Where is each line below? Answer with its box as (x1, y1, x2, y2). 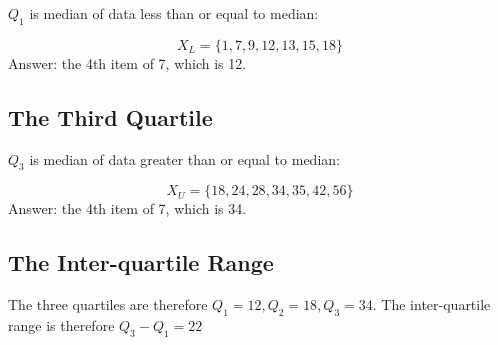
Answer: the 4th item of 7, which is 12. (8, 52, 247, 73)
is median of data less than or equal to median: (29, 3, 319, 23)
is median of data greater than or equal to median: (29, 148, 340, 169)
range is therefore (8, 314, 115, 335)
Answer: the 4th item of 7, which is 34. (8, 198, 247, 219)
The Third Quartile (8, 101, 213, 132)
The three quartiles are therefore (8, 294, 208, 315)
